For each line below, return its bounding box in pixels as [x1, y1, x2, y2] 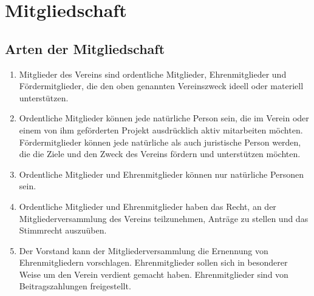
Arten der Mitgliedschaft [5, 39, 165, 58]
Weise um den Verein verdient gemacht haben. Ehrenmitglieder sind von [19, 267, 288, 280]
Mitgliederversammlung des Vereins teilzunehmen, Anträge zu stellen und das [19, 212, 309, 224]
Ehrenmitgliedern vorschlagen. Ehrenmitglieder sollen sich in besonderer [19, 256, 288, 269]
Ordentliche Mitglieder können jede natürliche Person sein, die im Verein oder [19, 112, 309, 124]
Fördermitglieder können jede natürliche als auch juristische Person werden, [19, 135, 301, 148]
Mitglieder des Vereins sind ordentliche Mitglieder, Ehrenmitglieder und [19, 67, 287, 80]
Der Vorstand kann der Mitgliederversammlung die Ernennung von [19, 244, 268, 257]
